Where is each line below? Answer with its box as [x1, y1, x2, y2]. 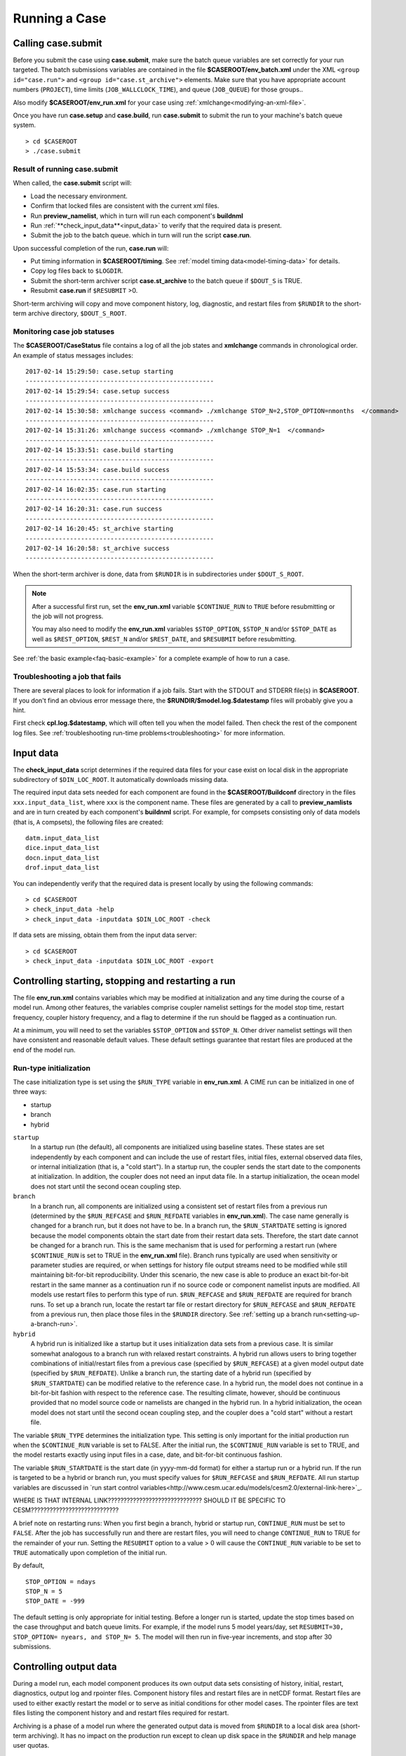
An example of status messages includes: [13, 351, 133, 360]
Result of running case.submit [13, 164, 119, 173]
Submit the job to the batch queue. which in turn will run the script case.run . [30, 231, 252, 240]
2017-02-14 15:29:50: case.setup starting [25, 367, 174, 375]
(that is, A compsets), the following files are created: [13, 818, 164, 826]
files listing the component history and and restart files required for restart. [13, 1709, 229, 1717]
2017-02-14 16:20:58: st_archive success [25, 544, 170, 552]
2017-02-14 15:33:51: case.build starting [25, 446, 174, 454]
